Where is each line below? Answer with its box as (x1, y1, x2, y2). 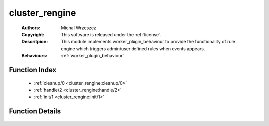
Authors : (21, 25, 41, 31)
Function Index (9, 65, 57, 74)
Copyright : (21, 31, 45, 37)
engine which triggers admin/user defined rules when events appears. (61, 45, 205, 52)
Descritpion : (21, 39, 48, 45)
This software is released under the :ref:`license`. (61, 31, 162, 37)
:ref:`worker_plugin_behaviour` (61, 53, 124, 59)
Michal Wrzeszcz (61, 25, 97, 31)
